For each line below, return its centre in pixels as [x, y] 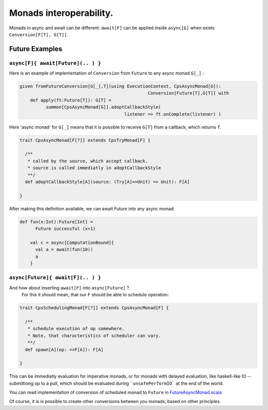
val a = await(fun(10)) [64, 250]
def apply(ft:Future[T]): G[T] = [71, 100]
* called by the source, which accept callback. [88, 161]
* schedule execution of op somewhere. [76, 329]
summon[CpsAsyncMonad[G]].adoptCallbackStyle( [103, 107]
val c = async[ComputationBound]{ [72, 242]
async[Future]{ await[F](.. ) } [55, 278]
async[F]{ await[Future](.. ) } [55, 63]
